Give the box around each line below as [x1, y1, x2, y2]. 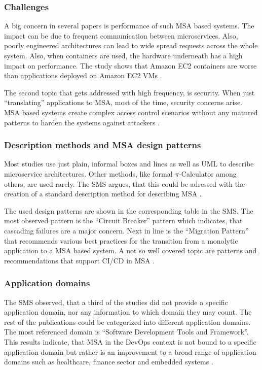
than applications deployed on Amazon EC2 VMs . [4, 70, 162, 81]
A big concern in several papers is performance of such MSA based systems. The [4, 20, 254, 31]
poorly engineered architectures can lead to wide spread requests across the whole [4, 40, 258, 51]
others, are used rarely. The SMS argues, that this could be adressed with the [4, 178, 245, 189]
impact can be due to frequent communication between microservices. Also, [4, 30, 238, 41]
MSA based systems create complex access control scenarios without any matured [4, 107, 258, 117]
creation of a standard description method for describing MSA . [4, 188, 202, 199]
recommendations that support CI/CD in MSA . [4, 255, 155, 265]
